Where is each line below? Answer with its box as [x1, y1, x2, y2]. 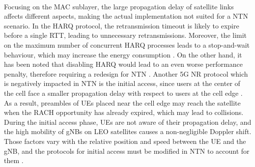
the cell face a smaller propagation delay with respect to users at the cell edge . [4, 87, 243, 98]
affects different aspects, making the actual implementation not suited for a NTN [4, 11, 248, 21]
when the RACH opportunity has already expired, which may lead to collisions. [4, 107, 244, 117]
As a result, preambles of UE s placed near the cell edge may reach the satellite [4, 97, 241, 108]
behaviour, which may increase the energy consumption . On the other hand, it [4, 49, 242, 59]
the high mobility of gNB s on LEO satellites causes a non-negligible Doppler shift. [4, 126, 252, 137]
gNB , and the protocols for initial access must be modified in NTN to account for [4, 145, 250, 156]
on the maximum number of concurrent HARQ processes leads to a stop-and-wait [4, 39, 250, 50]
